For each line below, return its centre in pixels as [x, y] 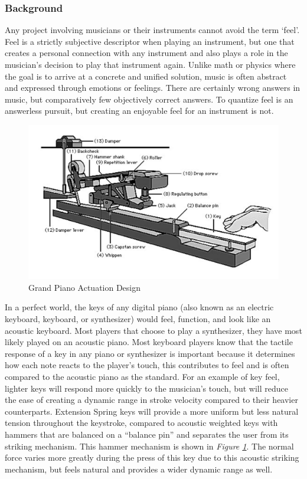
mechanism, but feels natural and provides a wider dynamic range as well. [139, 469]
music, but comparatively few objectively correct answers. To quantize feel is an [149, 99]
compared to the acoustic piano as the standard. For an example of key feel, [142, 376]
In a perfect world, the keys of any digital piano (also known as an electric [139, 307]
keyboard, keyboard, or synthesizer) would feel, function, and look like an [138, 319]
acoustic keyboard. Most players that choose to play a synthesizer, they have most [153, 330]
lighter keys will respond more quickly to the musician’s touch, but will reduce [146, 388]
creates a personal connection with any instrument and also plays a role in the [146, 53]
